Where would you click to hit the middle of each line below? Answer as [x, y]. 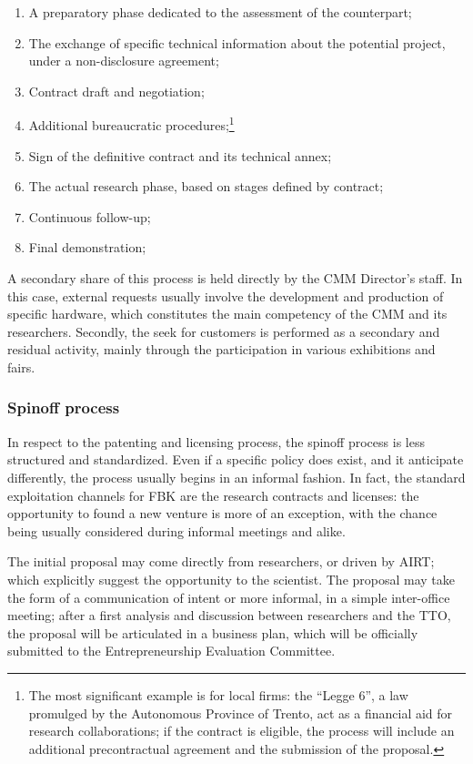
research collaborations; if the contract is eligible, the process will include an [242, 731]
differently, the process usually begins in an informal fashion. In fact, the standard [236, 477]
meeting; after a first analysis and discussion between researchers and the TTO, [229, 615]
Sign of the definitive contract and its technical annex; [180, 155]
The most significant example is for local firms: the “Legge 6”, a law [218, 694]
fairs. [21, 367]
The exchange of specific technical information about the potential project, [237, 42]
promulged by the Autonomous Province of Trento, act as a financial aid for [241, 713]
